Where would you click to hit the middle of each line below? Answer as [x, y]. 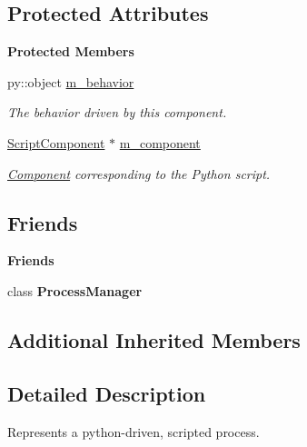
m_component [160, 142]
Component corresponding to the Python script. [139, 173]
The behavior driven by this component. [117, 112]
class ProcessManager [75, 290]
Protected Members [71, 51]
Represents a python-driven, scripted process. [134, 431]
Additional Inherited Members [154, 339]
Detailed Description [107, 393]
